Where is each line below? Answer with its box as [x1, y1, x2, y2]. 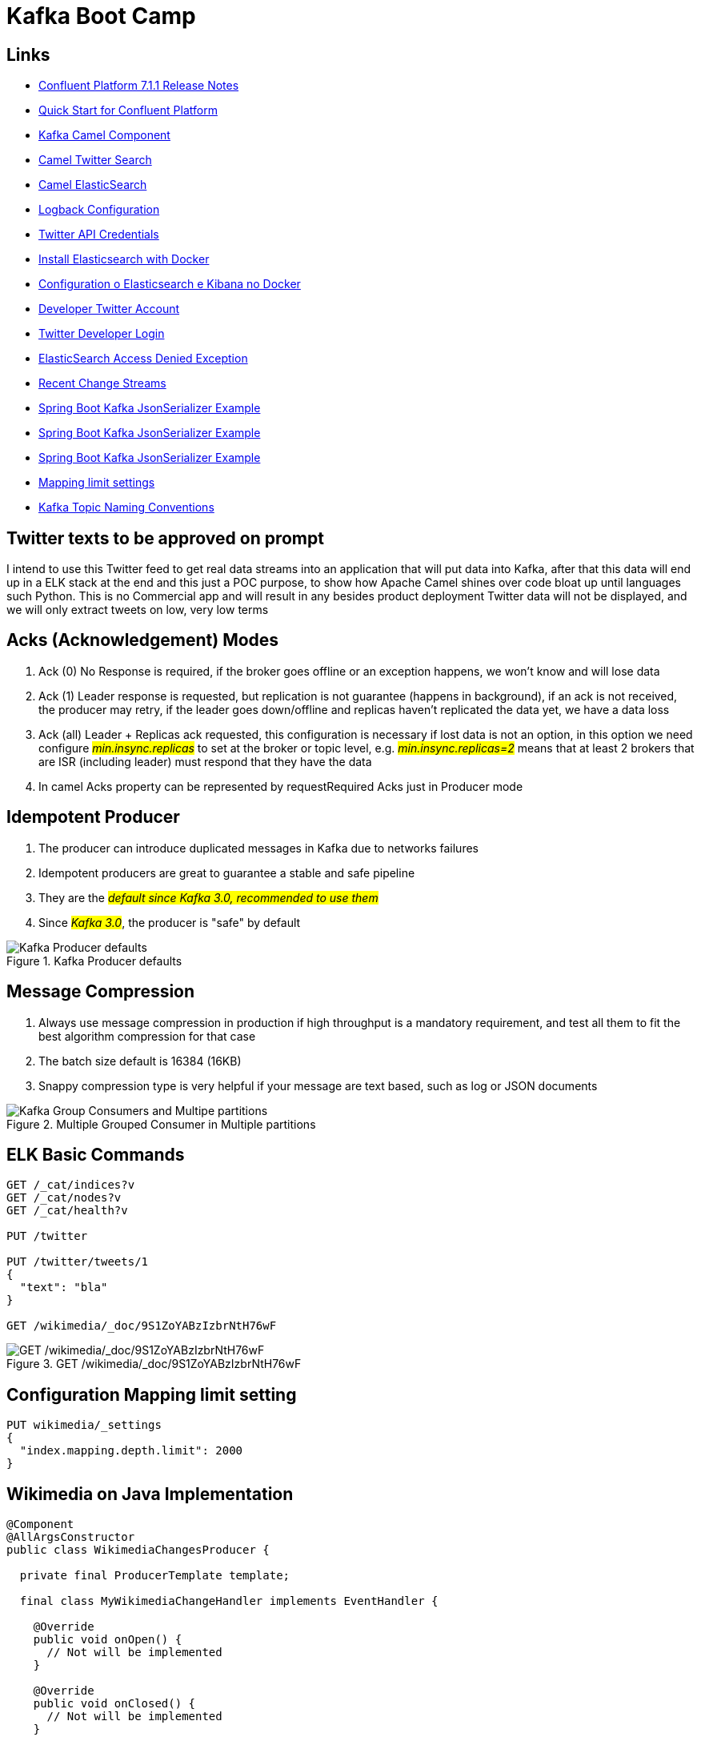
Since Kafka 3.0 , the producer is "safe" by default [38, 915, 301, 929]
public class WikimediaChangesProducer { [6, 1543, 270, 1557]
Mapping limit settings [38, 475, 155, 490]
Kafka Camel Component [38, 128, 170, 142]
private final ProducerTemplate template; [19, 1569, 290, 1583]
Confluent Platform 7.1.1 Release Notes [38, 78, 239, 93]
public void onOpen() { [33, 1633, 182, 1647]
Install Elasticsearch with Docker [38, 252, 210, 267]
